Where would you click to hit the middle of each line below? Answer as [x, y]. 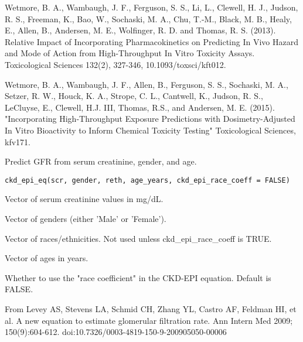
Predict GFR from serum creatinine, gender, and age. [101, 161]
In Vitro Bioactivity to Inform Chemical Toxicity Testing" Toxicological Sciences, [150, 130]
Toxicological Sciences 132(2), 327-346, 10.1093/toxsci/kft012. [115, 64]
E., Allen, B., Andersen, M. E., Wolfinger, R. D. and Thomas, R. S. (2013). [140, 30]
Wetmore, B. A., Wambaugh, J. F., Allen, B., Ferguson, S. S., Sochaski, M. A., [147, 84]
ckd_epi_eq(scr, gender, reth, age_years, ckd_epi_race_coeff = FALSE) [147, 180]
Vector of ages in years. [47, 258]
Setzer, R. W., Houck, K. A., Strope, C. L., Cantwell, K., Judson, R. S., [134, 96]
